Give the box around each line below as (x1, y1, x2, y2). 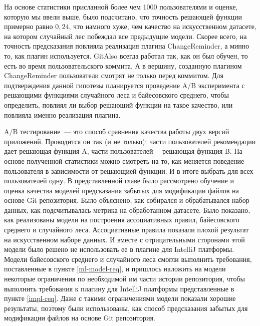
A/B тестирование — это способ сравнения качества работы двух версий (4, 126, 229, 137)
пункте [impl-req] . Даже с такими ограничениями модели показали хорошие (4, 293, 236, 303)
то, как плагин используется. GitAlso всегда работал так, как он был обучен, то (4, 50, 248, 61)
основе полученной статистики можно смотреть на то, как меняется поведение (4, 155, 244, 166)
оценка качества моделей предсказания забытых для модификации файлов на (4, 185, 239, 195)
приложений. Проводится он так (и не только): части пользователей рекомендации (4, 136, 256, 146)
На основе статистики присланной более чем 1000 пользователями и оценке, (4, 2, 238, 12)
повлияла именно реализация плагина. (4, 109, 121, 120)
